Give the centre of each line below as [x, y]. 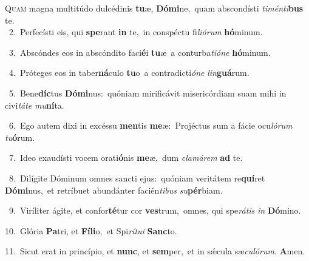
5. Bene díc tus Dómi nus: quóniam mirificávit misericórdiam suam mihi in [148, 93]
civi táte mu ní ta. [35, 105]
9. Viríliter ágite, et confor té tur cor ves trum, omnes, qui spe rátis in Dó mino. [155, 210]
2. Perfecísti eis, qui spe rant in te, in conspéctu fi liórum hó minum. [136, 32]
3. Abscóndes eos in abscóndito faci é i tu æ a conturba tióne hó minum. [140, 52]
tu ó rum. [20, 137]
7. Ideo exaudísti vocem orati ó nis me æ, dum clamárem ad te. [126, 158]
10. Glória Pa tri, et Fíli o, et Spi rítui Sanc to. [91, 230]
